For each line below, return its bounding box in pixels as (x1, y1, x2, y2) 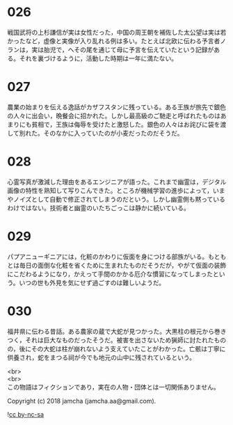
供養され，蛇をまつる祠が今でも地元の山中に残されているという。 (7, 353, 196, 362)
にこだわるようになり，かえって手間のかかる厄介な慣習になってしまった (7, 269, 214, 278)
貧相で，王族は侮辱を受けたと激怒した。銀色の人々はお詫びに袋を (31, 120, 220, 129)
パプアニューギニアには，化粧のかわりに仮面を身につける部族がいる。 (7, 252, 209, 261)
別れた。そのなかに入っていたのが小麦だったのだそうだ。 (19, 129, 184, 137)
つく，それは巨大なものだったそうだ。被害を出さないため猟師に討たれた (7, 335, 214, 344)
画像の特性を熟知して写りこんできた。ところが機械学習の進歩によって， (7, 186, 214, 195)
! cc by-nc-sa (7, 410, 44, 418)
